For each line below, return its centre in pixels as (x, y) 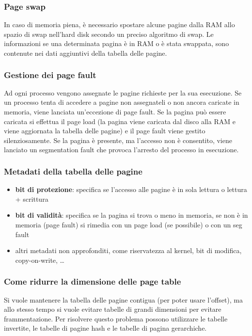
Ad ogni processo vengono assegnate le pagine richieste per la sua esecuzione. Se (123, 92)
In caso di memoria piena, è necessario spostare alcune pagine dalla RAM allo (119, 24)
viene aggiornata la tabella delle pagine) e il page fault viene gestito (105, 131)
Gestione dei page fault (50, 74)
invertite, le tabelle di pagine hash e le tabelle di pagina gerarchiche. (105, 328)
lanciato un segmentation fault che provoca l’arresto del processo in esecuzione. (121, 150)
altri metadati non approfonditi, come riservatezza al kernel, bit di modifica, (128, 250)
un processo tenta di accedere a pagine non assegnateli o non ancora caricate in (122, 102)
